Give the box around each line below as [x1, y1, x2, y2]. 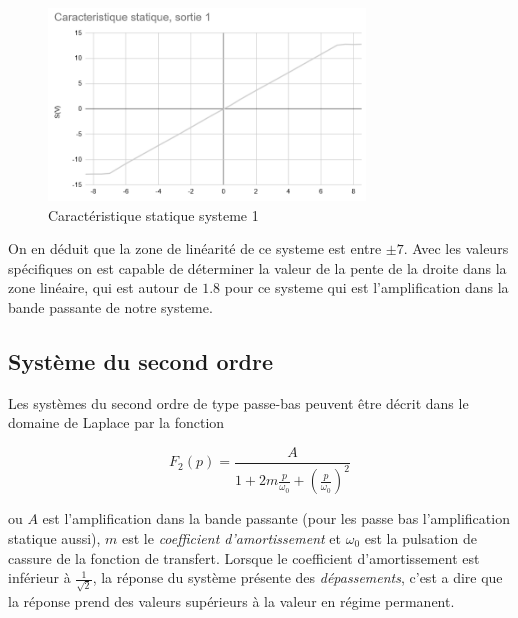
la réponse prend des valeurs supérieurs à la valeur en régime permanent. [8, 590, 455, 611]
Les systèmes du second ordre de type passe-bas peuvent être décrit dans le [8, 392, 469, 413]
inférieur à [8, 567, 71, 588]
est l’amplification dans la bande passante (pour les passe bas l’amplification [42, 508, 510, 529]
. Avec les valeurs [403, 238, 509, 259]
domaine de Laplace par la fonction [8, 412, 225, 433]
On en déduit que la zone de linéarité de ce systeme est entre [8, 238, 382, 259]
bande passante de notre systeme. [8, 297, 213, 318]
